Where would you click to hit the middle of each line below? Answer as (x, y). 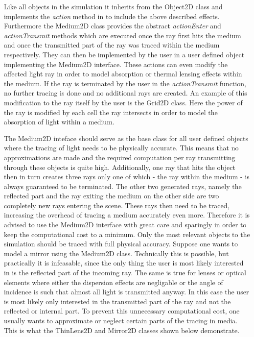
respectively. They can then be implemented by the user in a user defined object (124, 54)
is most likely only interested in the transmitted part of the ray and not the (117, 301)
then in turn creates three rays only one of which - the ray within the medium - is (127, 177)
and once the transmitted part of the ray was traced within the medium (112, 45)
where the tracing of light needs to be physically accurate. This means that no (121, 148)
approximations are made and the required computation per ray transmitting (120, 157)
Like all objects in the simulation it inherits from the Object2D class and (113, 6)
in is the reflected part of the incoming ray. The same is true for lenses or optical (125, 273)
